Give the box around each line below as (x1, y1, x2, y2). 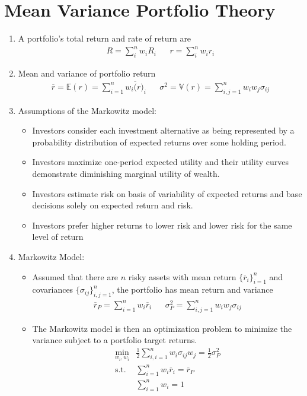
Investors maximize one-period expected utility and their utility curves (32, 156, 289, 168)
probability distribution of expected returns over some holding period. (32, 135, 286, 148)
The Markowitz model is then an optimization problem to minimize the (32, 322, 292, 334)
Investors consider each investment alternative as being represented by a (32, 124, 295, 137)
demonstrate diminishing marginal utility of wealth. (32, 167, 220, 180)
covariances (32, 283, 73, 296)
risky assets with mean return (128, 270, 236, 283)
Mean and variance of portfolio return (18, 67, 156, 80)
